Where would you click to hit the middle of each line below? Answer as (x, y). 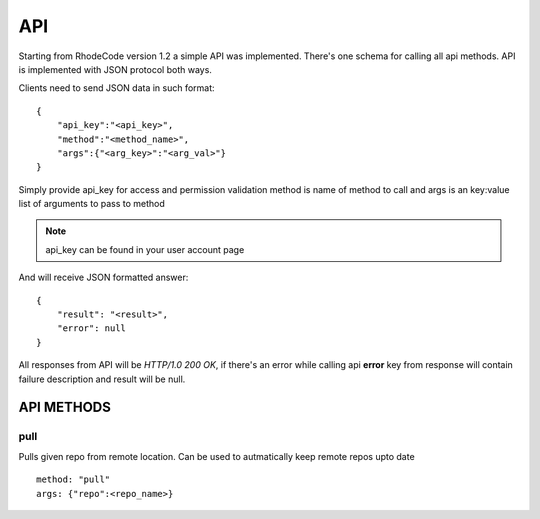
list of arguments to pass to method (91, 204)
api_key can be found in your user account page (145, 249)
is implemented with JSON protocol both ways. (115, 69)
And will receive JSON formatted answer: (103, 277)
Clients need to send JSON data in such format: (116, 88)
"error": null (91, 328)
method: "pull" (73, 479)
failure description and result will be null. (102, 379)
